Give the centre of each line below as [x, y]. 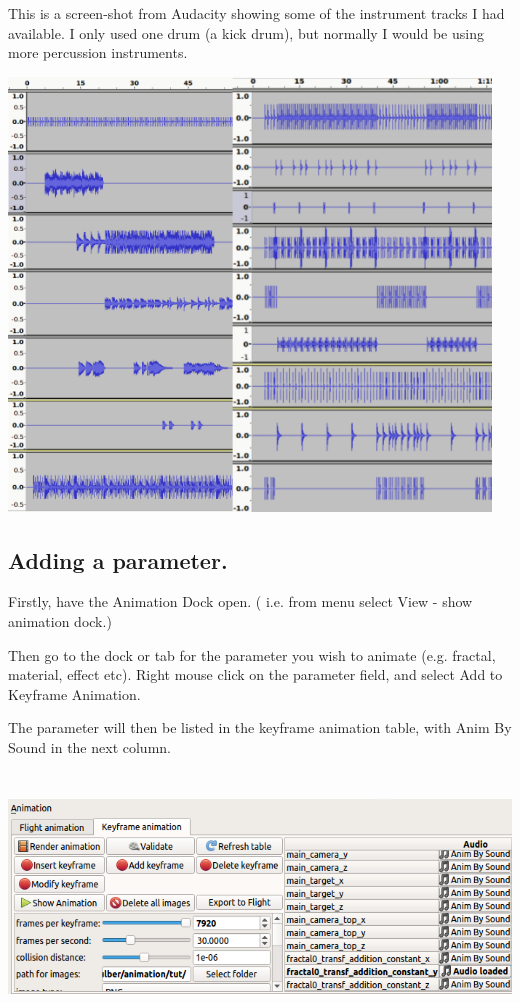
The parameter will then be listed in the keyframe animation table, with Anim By [260, 727]
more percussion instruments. [98, 52]
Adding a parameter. [118, 559]
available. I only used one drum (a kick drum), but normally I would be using [246, 32]
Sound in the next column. [89, 747]
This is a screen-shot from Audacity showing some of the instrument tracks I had [256, 13]
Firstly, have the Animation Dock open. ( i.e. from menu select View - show [240, 601]
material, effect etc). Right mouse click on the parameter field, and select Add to [255, 674]
